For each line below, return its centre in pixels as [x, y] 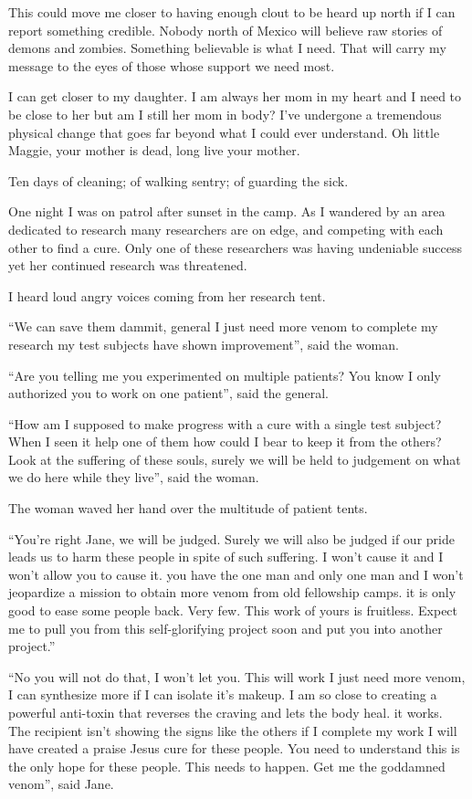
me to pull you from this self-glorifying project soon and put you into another [226, 628]
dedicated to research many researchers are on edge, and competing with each [226, 229]
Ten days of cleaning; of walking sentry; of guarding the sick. [178, 180]
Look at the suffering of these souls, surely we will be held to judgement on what [235, 459]
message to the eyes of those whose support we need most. [172, 65]
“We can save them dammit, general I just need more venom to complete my [223, 326]
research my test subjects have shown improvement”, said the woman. [204, 344]
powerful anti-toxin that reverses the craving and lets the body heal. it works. [226, 712]
